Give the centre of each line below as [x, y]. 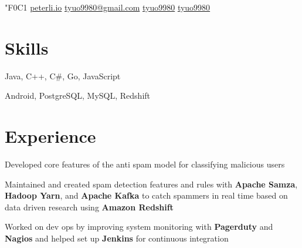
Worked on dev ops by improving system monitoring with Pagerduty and [139, 227]
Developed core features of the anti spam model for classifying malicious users [145, 164]
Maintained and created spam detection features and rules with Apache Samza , [151, 184]
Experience [50, 136]
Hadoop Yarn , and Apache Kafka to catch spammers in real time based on [146, 195]
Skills [27, 47]
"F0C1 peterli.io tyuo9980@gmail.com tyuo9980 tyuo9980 [108, 7]
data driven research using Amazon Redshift [89, 207]
